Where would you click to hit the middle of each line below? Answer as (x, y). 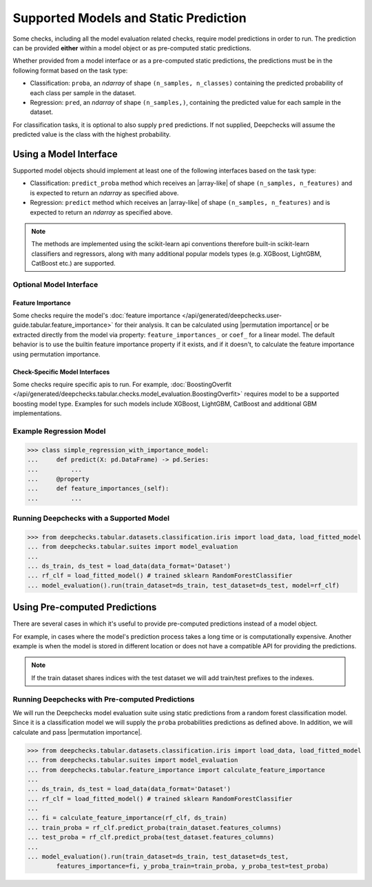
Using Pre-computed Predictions (85, 607)
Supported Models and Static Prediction (130, 18)
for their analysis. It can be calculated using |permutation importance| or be (222, 325)
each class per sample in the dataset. (83, 92)
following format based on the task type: (70, 70)
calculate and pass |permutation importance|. (77, 732)
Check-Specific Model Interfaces (61, 372)
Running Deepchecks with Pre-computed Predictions (104, 699)
